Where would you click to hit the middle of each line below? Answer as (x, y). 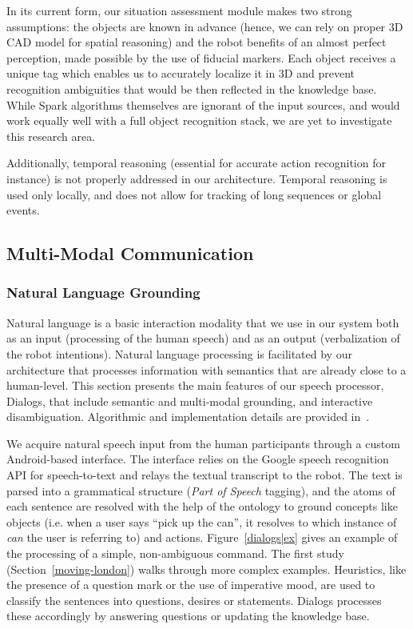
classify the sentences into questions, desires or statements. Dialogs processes (194, 600)
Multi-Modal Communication (130, 253)
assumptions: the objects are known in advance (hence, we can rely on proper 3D (205, 26)
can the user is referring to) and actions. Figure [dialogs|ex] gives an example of (202, 537)
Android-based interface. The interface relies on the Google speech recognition (198, 459)
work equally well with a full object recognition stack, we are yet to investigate (199, 120)
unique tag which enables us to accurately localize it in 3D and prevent (181, 73)
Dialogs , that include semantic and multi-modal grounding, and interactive (190, 401)
